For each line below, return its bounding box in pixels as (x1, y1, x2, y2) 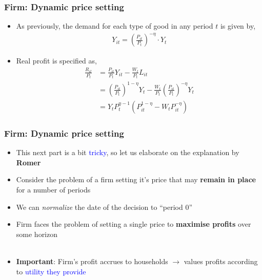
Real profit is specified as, (16, 55, 97, 66)
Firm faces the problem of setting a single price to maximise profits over (16, 219, 251, 229)
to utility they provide (16, 266, 86, 276)
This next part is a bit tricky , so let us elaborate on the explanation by (16, 147, 239, 158)
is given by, (220, 20, 256, 31)
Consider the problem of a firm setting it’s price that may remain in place (16, 174, 256, 185)
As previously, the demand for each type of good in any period (16, 20, 213, 31)
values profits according (184, 255, 258, 266)
